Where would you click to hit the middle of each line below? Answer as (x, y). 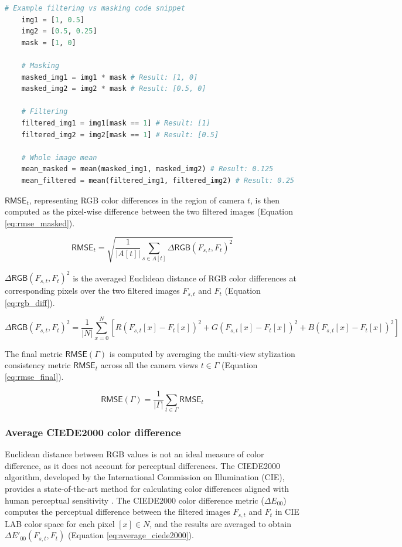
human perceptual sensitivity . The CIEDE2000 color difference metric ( (134, 500)
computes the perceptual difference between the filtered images (117, 512)
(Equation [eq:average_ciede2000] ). (131, 535)
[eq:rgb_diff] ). (30, 302)
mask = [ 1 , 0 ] (49, 43)
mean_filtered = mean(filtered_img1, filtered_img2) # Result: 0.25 (158, 180)
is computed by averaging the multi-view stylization (202, 353)
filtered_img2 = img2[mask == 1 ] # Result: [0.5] (120, 135)
